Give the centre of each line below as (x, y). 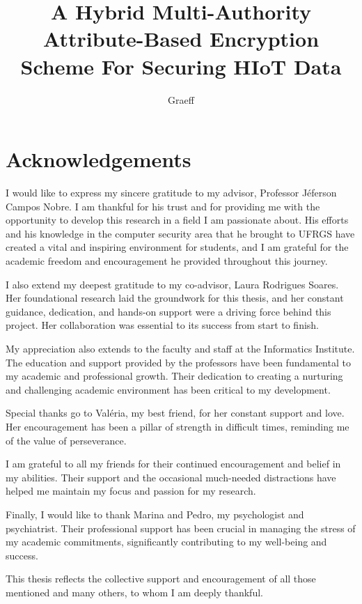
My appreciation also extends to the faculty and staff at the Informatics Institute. (180, 348)
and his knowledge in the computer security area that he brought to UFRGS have (180, 233)
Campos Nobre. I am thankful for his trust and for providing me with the (163, 206)
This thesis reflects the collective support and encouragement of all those (161, 579)
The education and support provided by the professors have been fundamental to (178, 362)
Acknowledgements (99, 159)
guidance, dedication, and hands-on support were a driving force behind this (168, 311)
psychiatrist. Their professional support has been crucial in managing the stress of (181, 528)
